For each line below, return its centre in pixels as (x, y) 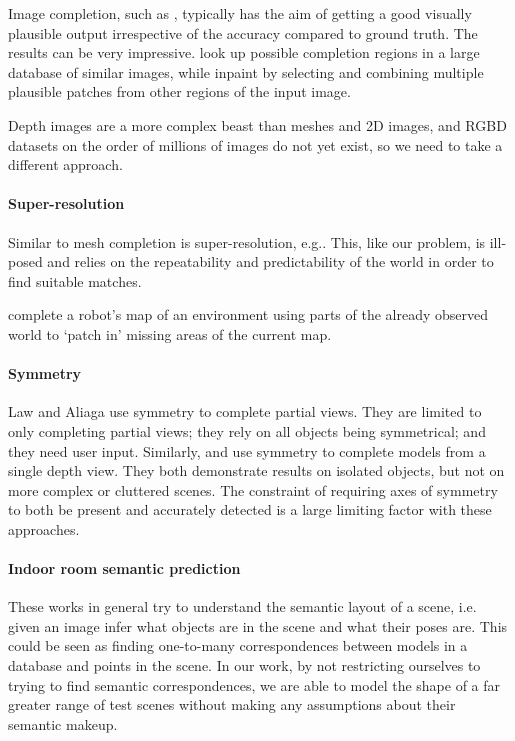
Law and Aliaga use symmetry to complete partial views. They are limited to (245, 411)
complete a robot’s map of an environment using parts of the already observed (248, 314)
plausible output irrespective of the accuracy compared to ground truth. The (243, 32)
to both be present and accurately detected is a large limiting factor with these (250, 509)
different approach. (65, 164)
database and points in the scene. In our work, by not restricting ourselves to (244, 665)
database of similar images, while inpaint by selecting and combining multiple (246, 71)
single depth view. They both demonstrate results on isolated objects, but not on (256, 470)
